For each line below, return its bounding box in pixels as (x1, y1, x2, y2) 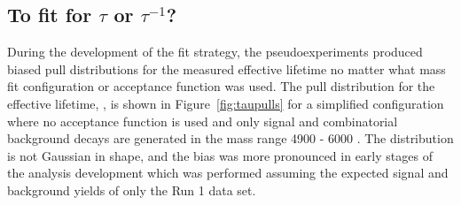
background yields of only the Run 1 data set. (7, 180, 256, 199)
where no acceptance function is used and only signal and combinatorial (7, 111, 398, 130)
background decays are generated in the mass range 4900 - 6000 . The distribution (7, 129, 454, 148)
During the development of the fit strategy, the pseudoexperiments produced (7, 42, 423, 61)
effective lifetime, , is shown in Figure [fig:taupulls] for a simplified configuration (7, 94, 444, 112)
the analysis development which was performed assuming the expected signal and (7, 163, 449, 182)
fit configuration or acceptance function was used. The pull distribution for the (7, 77, 435, 95)
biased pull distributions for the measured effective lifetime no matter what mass (7, 59, 446, 78)
